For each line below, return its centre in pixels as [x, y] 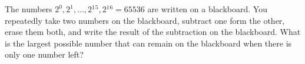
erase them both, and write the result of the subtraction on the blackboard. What [153, 32]
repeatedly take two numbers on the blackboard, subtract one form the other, [145, 20]
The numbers [29, 9]
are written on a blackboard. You [207, 9]
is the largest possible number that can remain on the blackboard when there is [148, 43]
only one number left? [44, 54]
